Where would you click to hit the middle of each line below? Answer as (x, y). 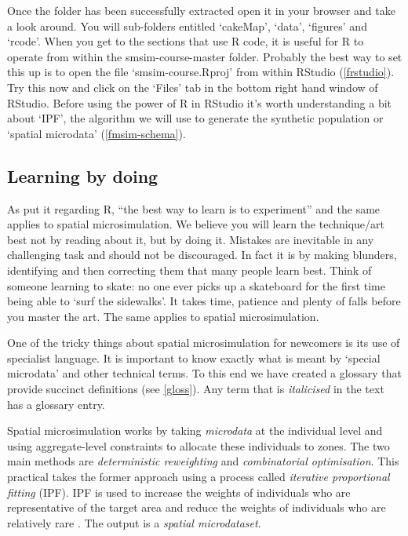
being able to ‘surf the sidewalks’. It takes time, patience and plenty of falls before (204, 301)
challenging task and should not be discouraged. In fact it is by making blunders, (202, 255)
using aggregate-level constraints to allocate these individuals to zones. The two (199, 445)
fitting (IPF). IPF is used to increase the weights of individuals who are (179, 492)
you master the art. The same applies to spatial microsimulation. (163, 316)
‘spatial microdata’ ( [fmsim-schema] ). (97, 133)
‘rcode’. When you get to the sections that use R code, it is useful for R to (186, 41)
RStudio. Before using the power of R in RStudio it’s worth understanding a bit (200, 102)
